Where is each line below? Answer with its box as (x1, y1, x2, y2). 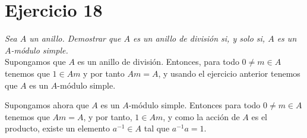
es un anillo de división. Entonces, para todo (77, 55, 239, 68)
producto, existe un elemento (5, 122, 110, 134)
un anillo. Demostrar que (29, 32, 121, 45)
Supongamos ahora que (5, 99, 89, 111)
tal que (144, 122, 170, 134)
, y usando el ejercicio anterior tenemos (158, 67, 300, 79)
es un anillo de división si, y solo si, (132, 32, 265, 45)
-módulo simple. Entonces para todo (128, 99, 261, 111)
